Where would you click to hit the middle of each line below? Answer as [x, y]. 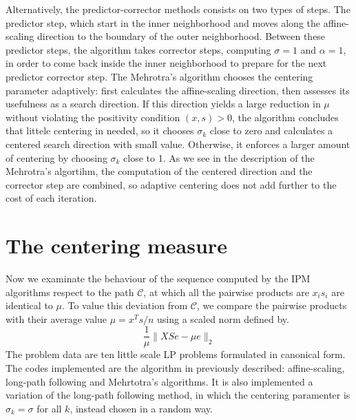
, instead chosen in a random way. [141, 408]
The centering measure [116, 245]
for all [49, 408]
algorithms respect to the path [70, 292]
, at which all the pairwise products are [226, 292]
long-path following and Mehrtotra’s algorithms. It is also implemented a [159, 381]
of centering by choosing [56, 157]
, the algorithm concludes [285, 117]
